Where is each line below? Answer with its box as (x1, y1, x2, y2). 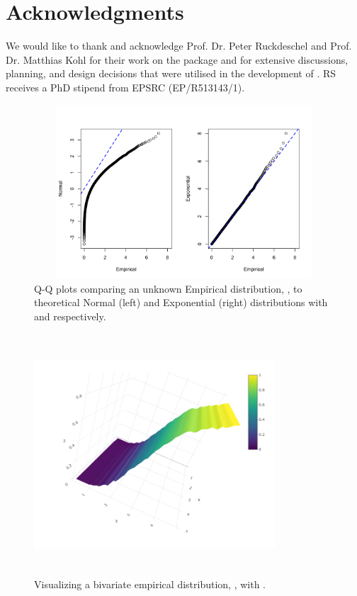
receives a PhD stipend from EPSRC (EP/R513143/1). (6, 79, 245, 94)
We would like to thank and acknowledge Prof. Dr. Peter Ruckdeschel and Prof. (6, 38, 352, 53)
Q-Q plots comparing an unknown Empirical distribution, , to (34, 281, 302, 296)
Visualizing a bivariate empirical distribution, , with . (34, 577, 266, 592)
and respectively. (34, 308, 106, 323)
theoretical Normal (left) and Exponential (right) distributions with (34, 295, 328, 310)
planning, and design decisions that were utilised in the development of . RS (6, 66, 336, 81)
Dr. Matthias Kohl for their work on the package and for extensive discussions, (6, 52, 348, 67)
